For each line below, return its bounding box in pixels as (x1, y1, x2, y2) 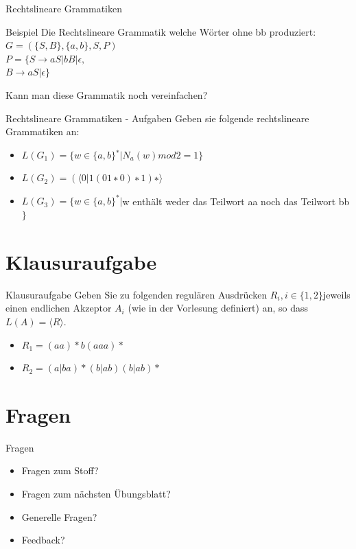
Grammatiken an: (5, 124, 80, 139)
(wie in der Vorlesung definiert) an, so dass (128, 301, 308, 315)
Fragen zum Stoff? (21, 463, 99, 478)
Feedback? (21, 533, 65, 547)
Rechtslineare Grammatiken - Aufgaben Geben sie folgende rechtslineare (5, 110, 309, 125)
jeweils (323, 287, 351, 301)
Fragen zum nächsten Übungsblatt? (21, 487, 171, 501)
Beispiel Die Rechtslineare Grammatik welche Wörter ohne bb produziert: (5, 24, 316, 38)
